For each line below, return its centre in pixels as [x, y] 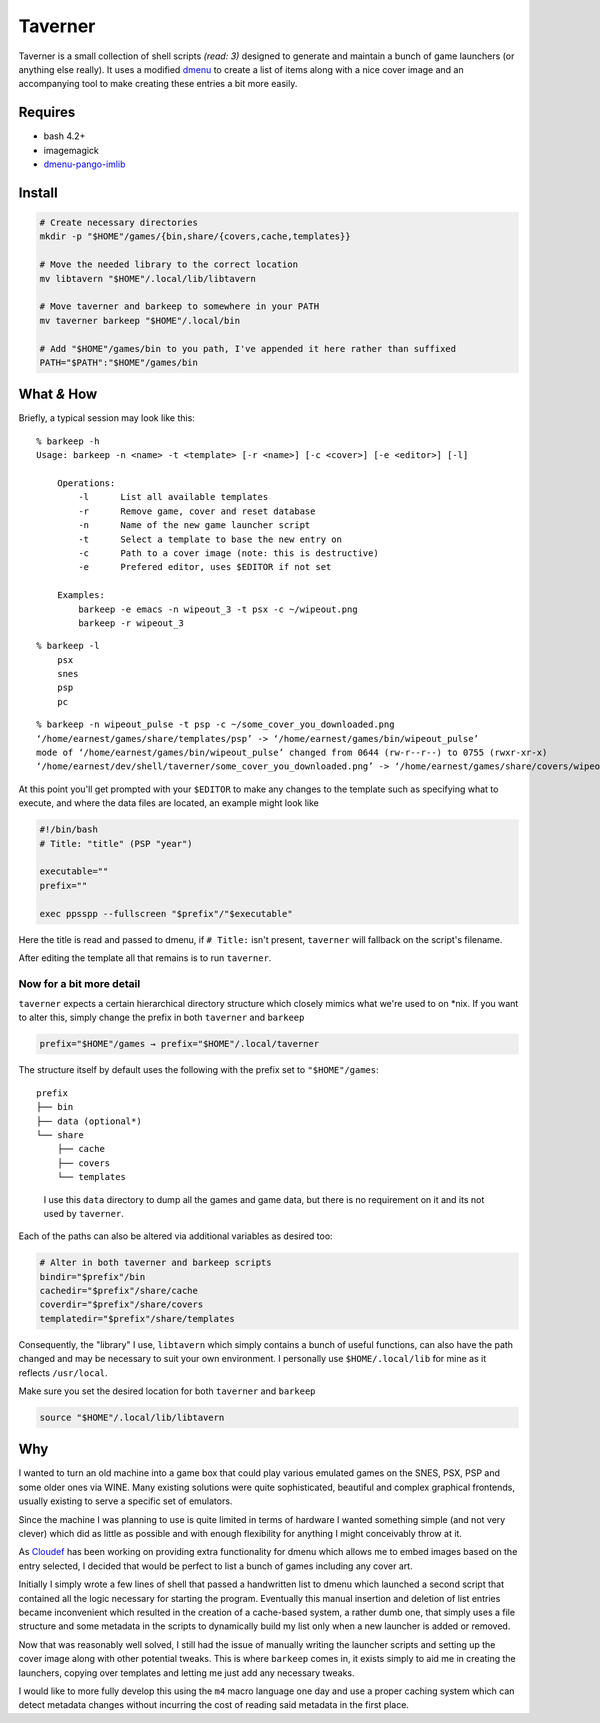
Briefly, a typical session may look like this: [106, 418]
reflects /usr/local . [63, 1372]
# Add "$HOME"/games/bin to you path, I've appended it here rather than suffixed [248, 348]
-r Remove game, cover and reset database [197, 511]
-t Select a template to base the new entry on [210, 539]
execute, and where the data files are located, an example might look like [168, 803]
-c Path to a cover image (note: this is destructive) [228, 553]
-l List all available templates [173, 497]
